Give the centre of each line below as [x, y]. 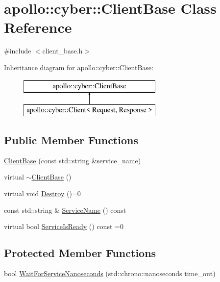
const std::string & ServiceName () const [65, 210]
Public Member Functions [71, 140]
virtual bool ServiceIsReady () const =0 [64, 226]
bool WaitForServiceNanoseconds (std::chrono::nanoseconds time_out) [110, 273]
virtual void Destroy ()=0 [42, 193]
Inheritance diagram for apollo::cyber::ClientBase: [79, 67]
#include [18, 51]
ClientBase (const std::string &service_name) [73, 160]
